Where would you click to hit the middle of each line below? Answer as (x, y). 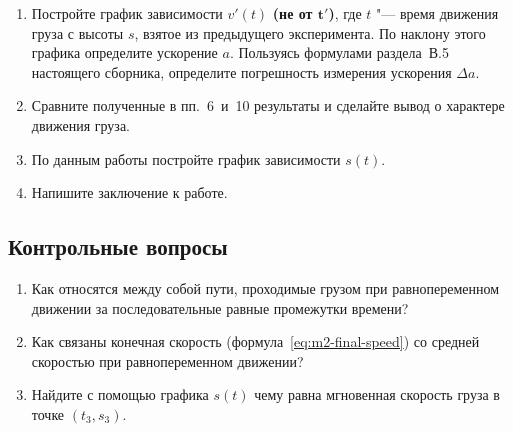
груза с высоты (77, 32)
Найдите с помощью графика (120, 394)
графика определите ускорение (124, 52)
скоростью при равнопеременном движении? (167, 360)
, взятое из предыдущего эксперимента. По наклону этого (310, 32)
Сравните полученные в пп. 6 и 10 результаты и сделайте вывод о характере (268, 105)
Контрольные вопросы (118, 246)
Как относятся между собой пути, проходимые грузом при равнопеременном (265, 287)
